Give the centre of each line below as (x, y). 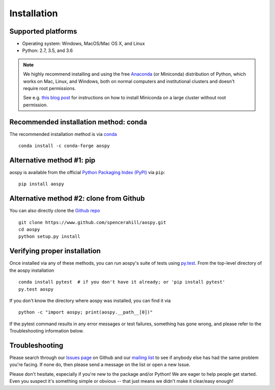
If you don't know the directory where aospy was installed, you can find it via (90, 300)
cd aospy (29, 230)
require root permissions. (50, 89)
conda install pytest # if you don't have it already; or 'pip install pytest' (122, 282)
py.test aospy (36, 289)
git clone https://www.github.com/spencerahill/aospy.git (92, 222)
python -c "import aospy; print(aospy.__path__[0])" (86, 312)
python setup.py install (49, 236)
